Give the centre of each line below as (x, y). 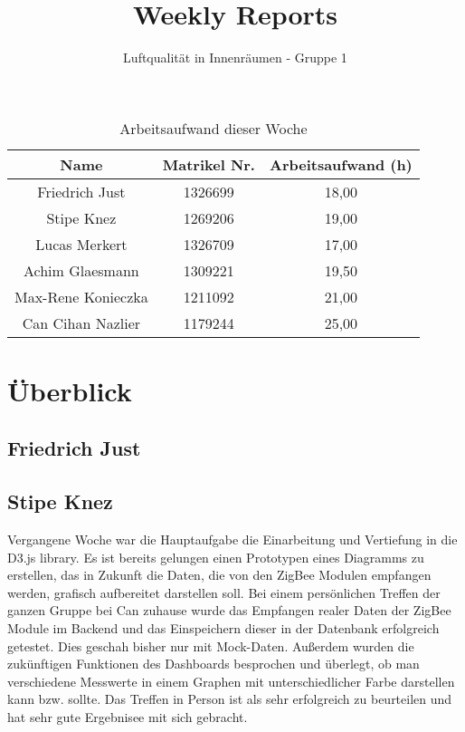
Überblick (70, 390)
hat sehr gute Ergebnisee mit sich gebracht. (128, 717)
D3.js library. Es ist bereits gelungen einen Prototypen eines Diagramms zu (216, 557)
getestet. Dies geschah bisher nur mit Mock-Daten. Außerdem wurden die (211, 645)
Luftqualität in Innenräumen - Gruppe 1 (235, 58)
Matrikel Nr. (209, 164)
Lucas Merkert (81, 244)
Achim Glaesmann (81, 270)
